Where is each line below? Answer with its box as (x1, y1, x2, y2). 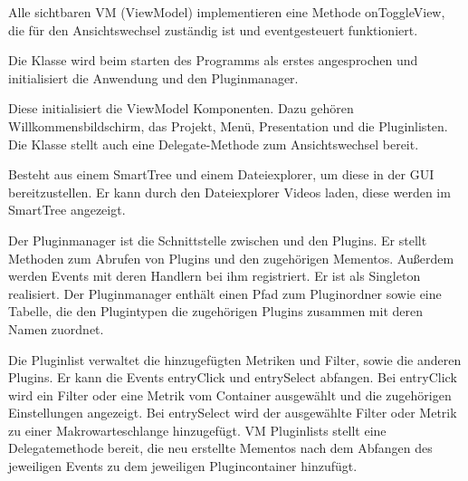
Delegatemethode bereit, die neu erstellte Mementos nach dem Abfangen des (8, 438, 433, 457)
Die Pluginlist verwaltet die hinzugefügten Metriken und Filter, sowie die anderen (8, 350, 462, 369)
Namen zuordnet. (8, 319, 104, 338)
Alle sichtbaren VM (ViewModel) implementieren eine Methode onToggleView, (8, 3, 445, 21)
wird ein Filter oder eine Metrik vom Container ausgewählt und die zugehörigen (8, 385, 452, 404)
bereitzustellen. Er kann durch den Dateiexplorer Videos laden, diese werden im (8, 182, 451, 201)
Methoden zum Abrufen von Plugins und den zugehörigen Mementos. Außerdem (8, 248, 454, 267)
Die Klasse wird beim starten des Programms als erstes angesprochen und (8, 51, 418, 70)
